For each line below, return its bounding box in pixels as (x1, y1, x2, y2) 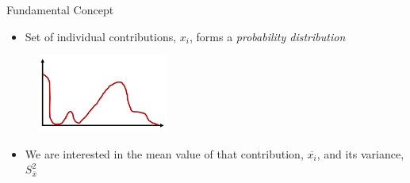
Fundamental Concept (6, 2, 114, 17)
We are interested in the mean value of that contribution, (25, 145, 304, 162)
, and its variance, (316, 145, 404, 162)
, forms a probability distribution (190, 28, 346, 44)
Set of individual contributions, (25, 28, 177, 44)
